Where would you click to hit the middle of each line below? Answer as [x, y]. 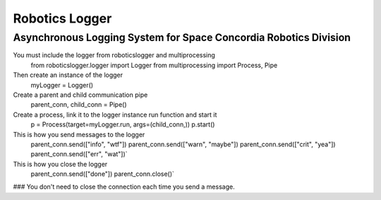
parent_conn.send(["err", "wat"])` [79, 154]
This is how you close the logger [60, 164]
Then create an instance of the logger [68, 75]
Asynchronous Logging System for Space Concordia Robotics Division [182, 37]
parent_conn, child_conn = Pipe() [79, 105]
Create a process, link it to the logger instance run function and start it [115, 114]
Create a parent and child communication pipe [80, 95]
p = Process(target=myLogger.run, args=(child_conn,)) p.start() [123, 124]
